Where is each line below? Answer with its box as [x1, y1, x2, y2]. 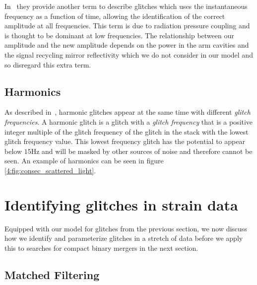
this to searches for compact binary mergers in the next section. [4, 242, 198, 253]
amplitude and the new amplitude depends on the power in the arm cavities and [4, 40, 249, 50]
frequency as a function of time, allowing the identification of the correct [4, 10, 225, 21]
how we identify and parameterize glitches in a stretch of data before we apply [4, 233, 243, 243]
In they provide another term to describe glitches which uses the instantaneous [4, 1, 248, 11]
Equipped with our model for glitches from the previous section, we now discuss [4, 223, 247, 233]
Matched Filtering [4, 267, 100, 282]
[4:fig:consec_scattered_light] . [4, 165, 96, 175]
